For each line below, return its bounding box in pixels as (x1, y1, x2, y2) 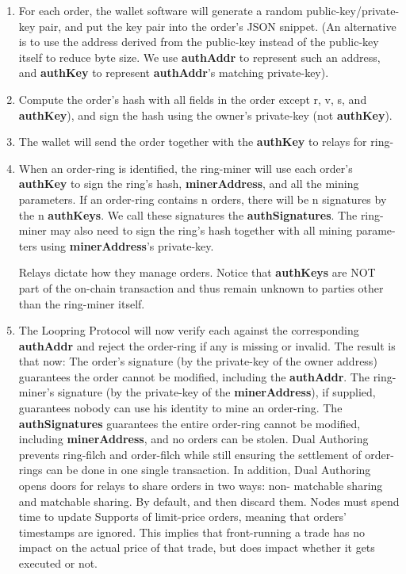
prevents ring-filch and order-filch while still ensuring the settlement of (18, 446, 362, 462)
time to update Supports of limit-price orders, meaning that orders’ (18, 508, 347, 525)
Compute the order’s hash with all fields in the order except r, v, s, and (18, 90, 367, 107)
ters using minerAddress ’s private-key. (18, 237, 214, 254)
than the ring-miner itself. (18, 295, 145, 312)
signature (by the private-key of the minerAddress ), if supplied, (57, 384, 376, 400)
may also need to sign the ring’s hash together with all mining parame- (50, 222, 396, 239)
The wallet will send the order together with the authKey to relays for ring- (18, 133, 394, 150)
